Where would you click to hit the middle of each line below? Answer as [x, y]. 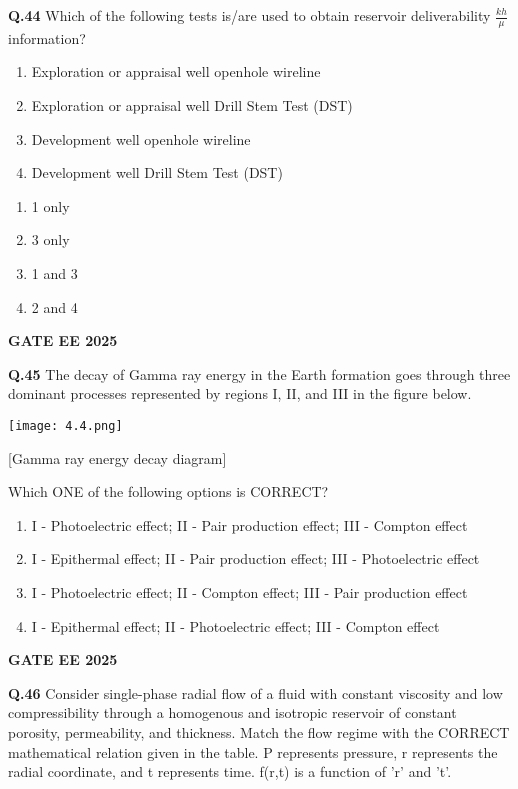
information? [47, 37]
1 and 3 [54, 272]
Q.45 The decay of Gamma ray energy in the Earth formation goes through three [259, 373]
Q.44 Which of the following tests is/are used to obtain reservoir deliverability [249, 15]
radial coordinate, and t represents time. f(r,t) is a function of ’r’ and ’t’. [230, 771]
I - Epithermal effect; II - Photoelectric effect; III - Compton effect [235, 625]
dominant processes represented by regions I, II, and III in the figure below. [240, 393]
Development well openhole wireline [141, 138]
